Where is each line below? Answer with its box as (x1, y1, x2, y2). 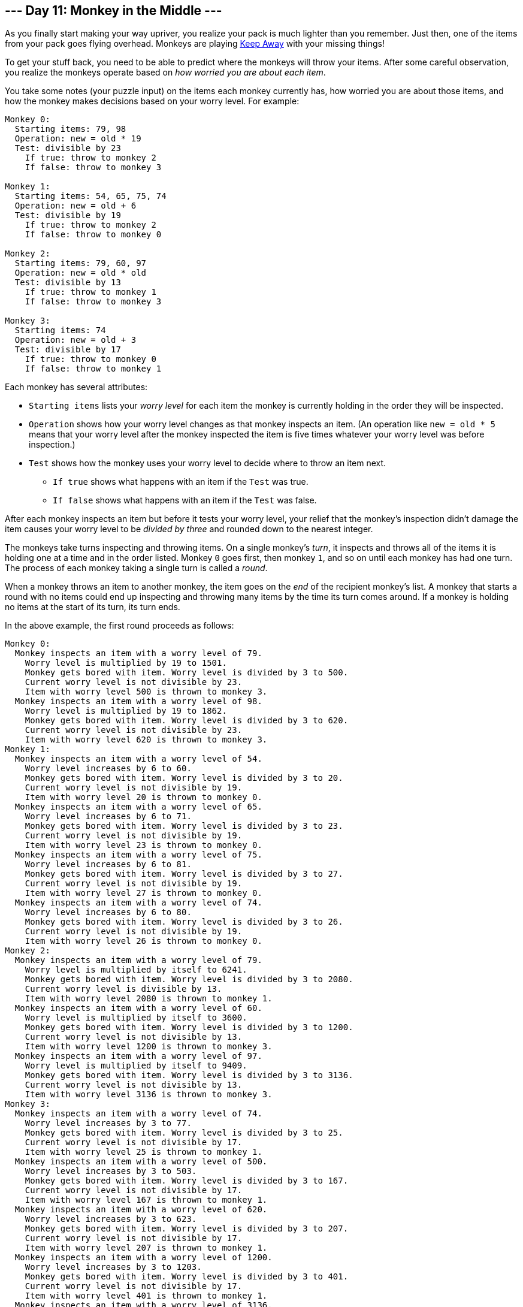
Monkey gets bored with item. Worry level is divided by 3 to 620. (25, 716, 349, 726)
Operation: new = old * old (14, 268, 147, 278)
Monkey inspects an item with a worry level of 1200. (14, 1252, 273, 1263)
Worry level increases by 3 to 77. (25, 1118, 192, 1128)
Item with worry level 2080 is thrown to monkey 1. (25, 994, 273, 1004)
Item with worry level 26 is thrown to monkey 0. (25, 936, 262, 946)
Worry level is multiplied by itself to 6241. (25, 965, 247, 975)
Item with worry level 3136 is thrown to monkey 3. (25, 1089, 273, 1100)
